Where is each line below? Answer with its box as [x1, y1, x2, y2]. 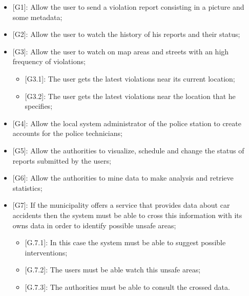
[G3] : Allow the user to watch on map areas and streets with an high [12, 46, 229, 56]
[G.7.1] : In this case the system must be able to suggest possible [25, 237, 226, 248]
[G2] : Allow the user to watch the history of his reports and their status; [12, 29, 240, 40]
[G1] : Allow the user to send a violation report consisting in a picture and [12, 2, 244, 12]
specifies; [25, 101, 53, 111]
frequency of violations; [12, 56, 86, 67]
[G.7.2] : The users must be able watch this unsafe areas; [25, 264, 201, 275]
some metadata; [12, 11, 63, 22]
